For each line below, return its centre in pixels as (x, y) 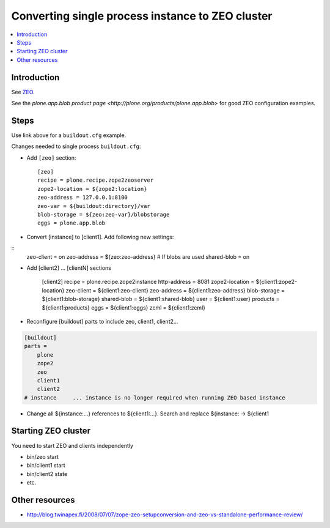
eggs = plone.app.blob (71, 223)
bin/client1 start (46, 466)
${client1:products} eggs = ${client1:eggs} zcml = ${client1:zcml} (124, 307)
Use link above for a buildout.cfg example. (69, 135)
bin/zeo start (43, 456)
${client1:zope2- (277, 282)
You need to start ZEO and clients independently (72, 445)
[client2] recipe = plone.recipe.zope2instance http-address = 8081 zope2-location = (148, 282)
